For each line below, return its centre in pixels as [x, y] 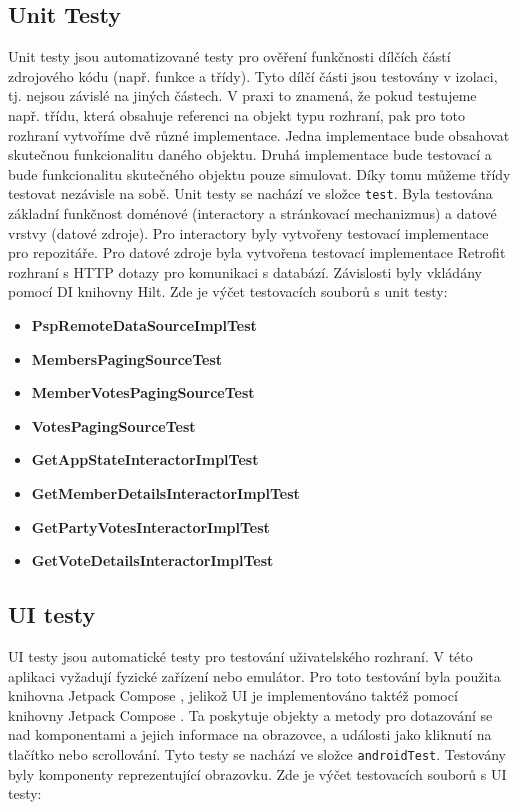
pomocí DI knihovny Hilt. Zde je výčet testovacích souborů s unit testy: [228, 291]
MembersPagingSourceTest [127, 358]
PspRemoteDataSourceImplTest [144, 324]
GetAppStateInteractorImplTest [145, 459]
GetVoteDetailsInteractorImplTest [152, 560]
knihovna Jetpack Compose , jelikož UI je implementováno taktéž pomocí [233, 695]
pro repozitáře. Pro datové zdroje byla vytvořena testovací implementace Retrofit [257, 252]
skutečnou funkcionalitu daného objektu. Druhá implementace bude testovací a [250, 154]
